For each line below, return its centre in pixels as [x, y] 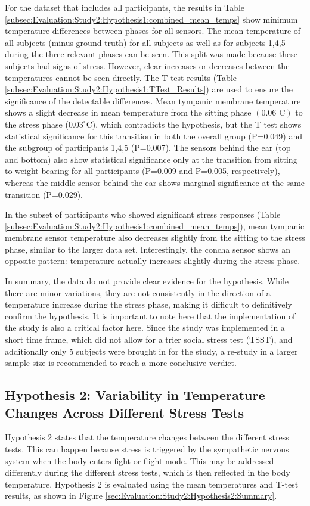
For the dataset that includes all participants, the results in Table [125, 7]
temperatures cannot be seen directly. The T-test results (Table [121, 77]
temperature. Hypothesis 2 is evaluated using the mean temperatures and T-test [152, 484]
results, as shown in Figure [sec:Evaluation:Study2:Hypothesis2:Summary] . [141, 496]
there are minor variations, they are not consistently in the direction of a [138, 292]
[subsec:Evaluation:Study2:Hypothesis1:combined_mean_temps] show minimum [151, 19]
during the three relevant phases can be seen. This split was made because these [151, 54]
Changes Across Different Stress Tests [125, 412]
